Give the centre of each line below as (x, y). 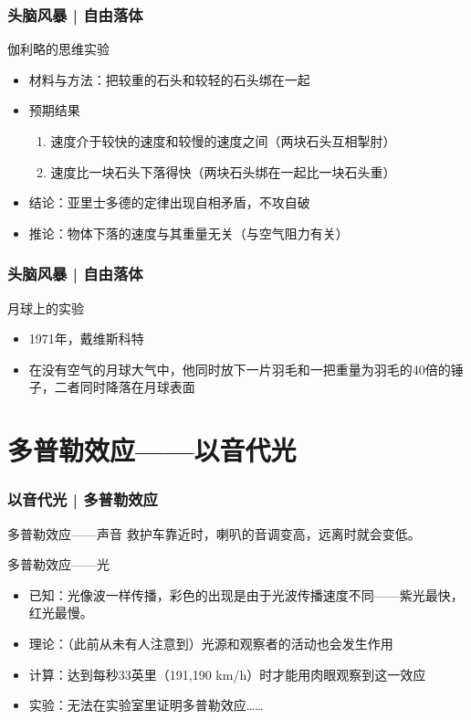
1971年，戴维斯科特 (86, 339)
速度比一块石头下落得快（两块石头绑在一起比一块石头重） (223, 171)
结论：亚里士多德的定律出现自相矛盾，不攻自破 (169, 202)
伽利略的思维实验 (58, 49)
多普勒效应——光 (58, 564)
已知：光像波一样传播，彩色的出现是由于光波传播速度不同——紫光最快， (246, 594)
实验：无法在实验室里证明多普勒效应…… (146, 705)
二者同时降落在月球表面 (125, 387)
